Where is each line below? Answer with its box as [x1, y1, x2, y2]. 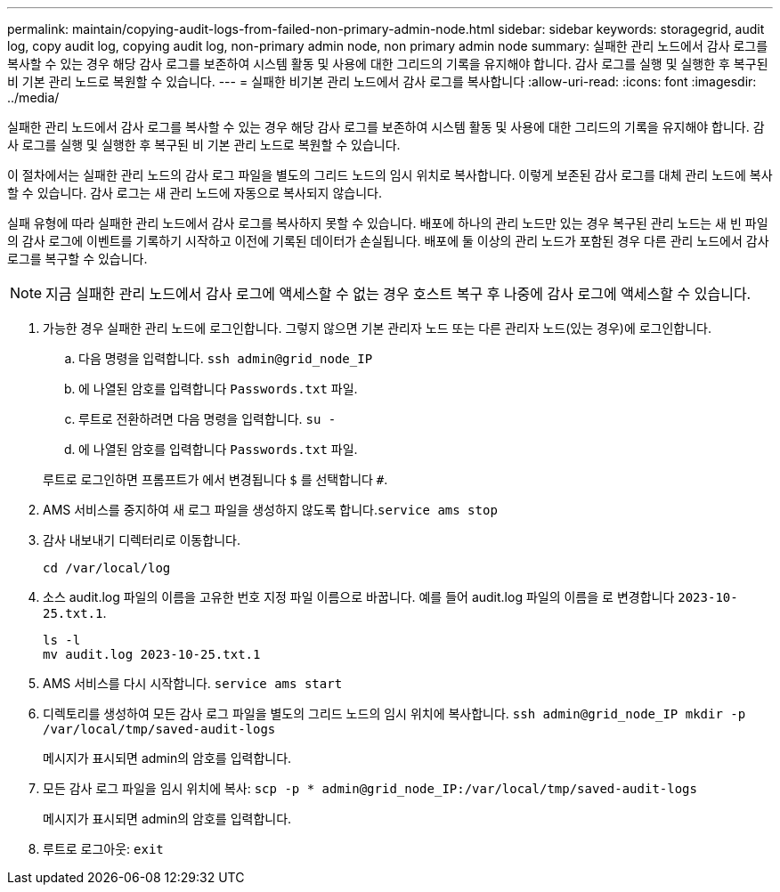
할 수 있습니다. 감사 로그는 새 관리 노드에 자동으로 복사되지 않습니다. [7, 185, 382, 200]
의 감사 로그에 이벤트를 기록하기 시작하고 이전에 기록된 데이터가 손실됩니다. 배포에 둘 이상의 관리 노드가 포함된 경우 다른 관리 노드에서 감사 [7, 233, 769, 248]
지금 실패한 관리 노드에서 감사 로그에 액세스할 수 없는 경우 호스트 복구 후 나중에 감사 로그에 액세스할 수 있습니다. [45, 285, 752, 303]
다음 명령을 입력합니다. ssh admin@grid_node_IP [78, 351, 373, 366]
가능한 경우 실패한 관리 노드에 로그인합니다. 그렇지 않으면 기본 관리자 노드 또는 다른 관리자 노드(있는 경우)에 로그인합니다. [43, 320, 712, 336]
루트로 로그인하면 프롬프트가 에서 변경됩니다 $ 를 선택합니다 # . [43, 472, 388, 487]
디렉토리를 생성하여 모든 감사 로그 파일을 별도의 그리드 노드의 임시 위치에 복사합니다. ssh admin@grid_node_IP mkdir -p [43, 706, 746, 721]
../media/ [7, 90, 60, 105]
